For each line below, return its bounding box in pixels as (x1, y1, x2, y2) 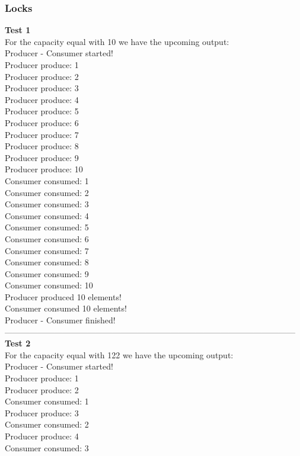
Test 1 (5, 24, 31, 36)
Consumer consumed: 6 (5, 232, 89, 245)
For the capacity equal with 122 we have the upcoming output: (5, 348, 234, 361)
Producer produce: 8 (5, 140, 79, 152)
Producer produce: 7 (5, 128, 79, 140)
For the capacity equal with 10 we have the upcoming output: (5, 35, 229, 47)
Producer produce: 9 (5, 151, 79, 163)
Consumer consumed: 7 (5, 244, 89, 256)
